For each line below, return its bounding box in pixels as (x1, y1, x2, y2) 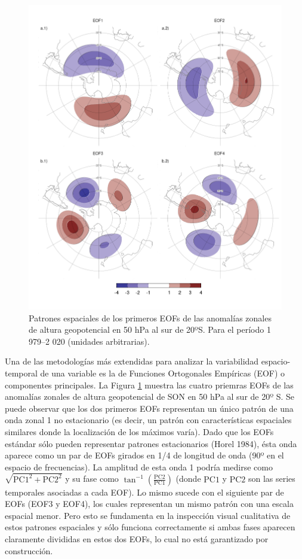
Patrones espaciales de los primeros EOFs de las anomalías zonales (29, 311, 272, 324)
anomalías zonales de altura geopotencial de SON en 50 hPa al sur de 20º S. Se (5, 390, 295, 403)
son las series (248, 472, 295, 485)
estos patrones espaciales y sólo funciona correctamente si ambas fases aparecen (5, 521, 295, 533)
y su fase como (65, 472, 119, 485)
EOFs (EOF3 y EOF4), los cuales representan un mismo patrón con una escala (5, 497, 294, 510)
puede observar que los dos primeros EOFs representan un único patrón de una (5, 402, 294, 414)
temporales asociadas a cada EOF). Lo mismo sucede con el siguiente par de (5, 485, 284, 498)
